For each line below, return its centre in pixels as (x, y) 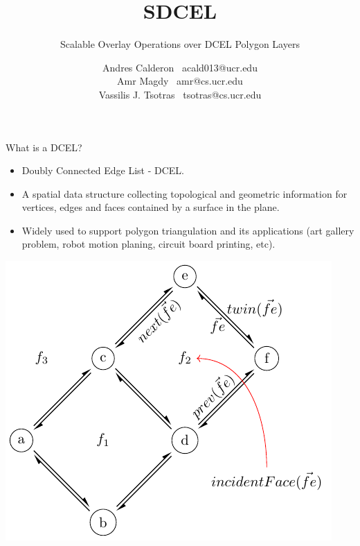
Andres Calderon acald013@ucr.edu (180, 67)
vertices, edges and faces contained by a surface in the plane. (151, 207)
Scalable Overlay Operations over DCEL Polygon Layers (180, 44)
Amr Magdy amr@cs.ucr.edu (180, 81)
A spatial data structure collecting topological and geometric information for (184, 193)
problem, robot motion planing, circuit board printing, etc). (148, 244)
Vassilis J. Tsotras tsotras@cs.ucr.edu (180, 94)
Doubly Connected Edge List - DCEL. (103, 170)
